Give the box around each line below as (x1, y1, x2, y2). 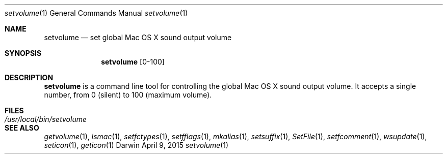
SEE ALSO (5, 123, 39, 132)
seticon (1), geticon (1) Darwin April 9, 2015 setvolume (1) (44, 141, 229, 149)
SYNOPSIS (5, 49, 42, 57)
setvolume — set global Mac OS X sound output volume (44, 33, 232, 42)
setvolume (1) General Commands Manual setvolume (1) (5, 9, 188, 17)
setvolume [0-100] (101, 57, 165, 66)
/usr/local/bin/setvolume (5, 115, 87, 123)
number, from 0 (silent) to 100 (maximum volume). (44, 90, 212, 99)
